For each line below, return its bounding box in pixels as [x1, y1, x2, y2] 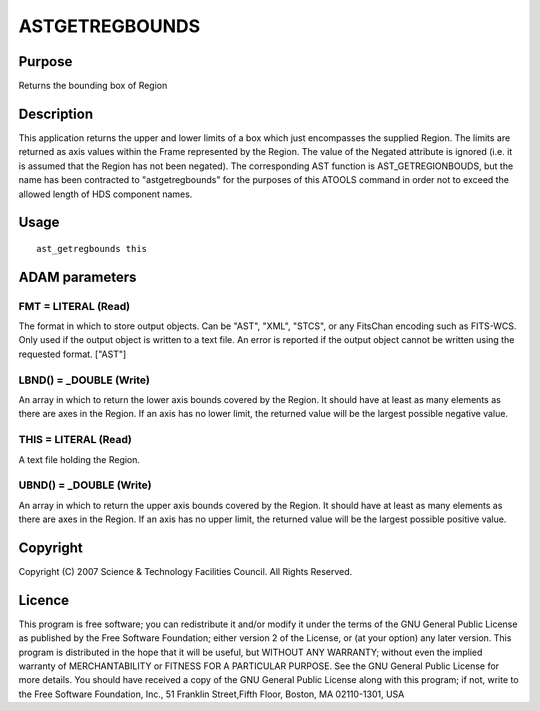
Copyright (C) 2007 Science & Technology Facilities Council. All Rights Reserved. [18, 565, 353, 577]
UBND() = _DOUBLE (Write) [18, 478, 152, 492]
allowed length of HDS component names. [18, 188, 193, 200]
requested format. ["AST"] [18, 348, 127, 360]
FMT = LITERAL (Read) [18, 299, 130, 313]
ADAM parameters [18, 268, 137, 285]
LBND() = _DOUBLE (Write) [18, 373, 150, 387]
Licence [18, 591, 70, 609]
